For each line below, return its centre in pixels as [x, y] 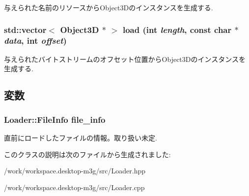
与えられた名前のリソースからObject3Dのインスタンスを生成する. [109, 7]
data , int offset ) [35, 41]
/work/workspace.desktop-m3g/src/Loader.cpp [74, 187]
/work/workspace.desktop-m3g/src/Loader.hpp [75, 171]
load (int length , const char [177, 29]
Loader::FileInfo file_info [55, 119]
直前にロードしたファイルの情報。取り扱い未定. [81, 137]
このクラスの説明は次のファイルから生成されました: [87, 154]
